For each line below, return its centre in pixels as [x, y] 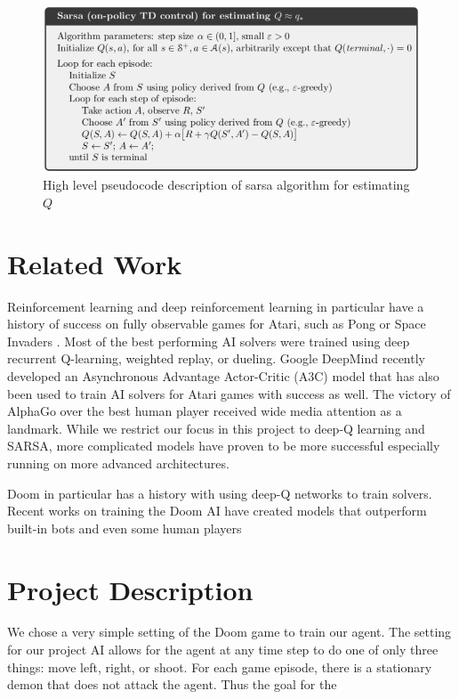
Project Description [130, 589]
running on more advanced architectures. [118, 463]
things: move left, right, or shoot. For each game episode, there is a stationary [220, 666]
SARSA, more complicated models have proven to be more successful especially [224, 446]
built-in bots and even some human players [125, 528]
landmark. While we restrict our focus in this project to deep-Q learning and [216, 428]
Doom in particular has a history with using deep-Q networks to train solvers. [220, 493]
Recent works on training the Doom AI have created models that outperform [217, 511]
